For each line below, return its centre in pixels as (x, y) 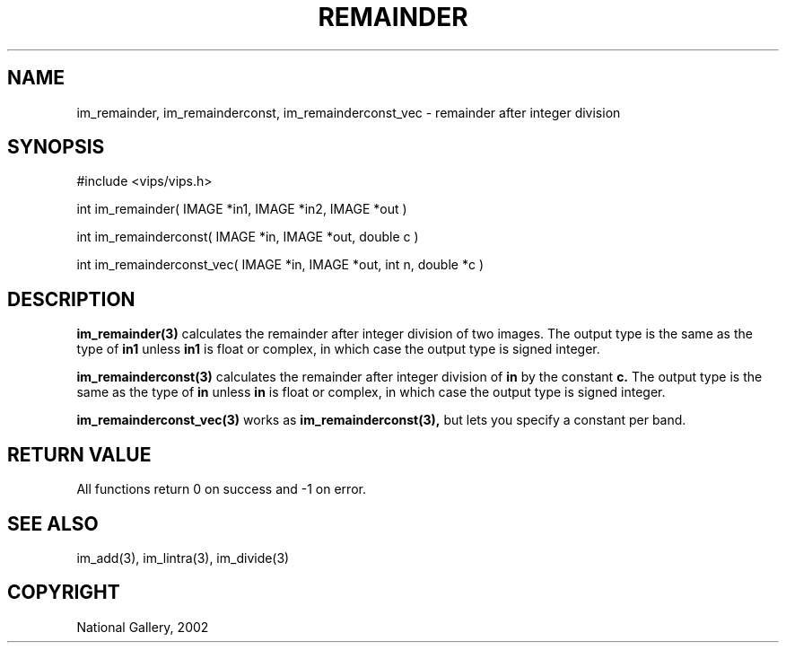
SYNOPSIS (56, 147)
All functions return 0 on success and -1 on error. (221, 489)
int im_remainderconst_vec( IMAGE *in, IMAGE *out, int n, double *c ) (280, 265)
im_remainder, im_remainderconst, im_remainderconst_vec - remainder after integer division (349, 112)
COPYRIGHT (64, 593)
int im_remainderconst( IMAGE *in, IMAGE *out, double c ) (248, 237)
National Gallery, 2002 (143, 627)
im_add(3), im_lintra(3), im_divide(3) (183, 558)
